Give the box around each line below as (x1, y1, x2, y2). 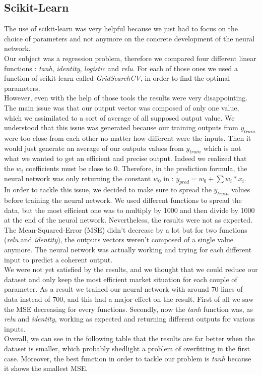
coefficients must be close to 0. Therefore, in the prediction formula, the (25, 163, 247, 173)
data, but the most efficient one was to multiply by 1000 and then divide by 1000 (4, 204, 255, 215)
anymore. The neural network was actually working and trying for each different (4, 244, 252, 255)
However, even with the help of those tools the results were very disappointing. (4, 92, 248, 103)
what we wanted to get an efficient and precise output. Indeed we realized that (4, 153, 247, 164)
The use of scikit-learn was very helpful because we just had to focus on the (4, 23, 238, 34)
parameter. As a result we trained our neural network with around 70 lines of (4, 284, 243, 294)
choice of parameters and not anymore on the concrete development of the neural (4, 33, 255, 43)
